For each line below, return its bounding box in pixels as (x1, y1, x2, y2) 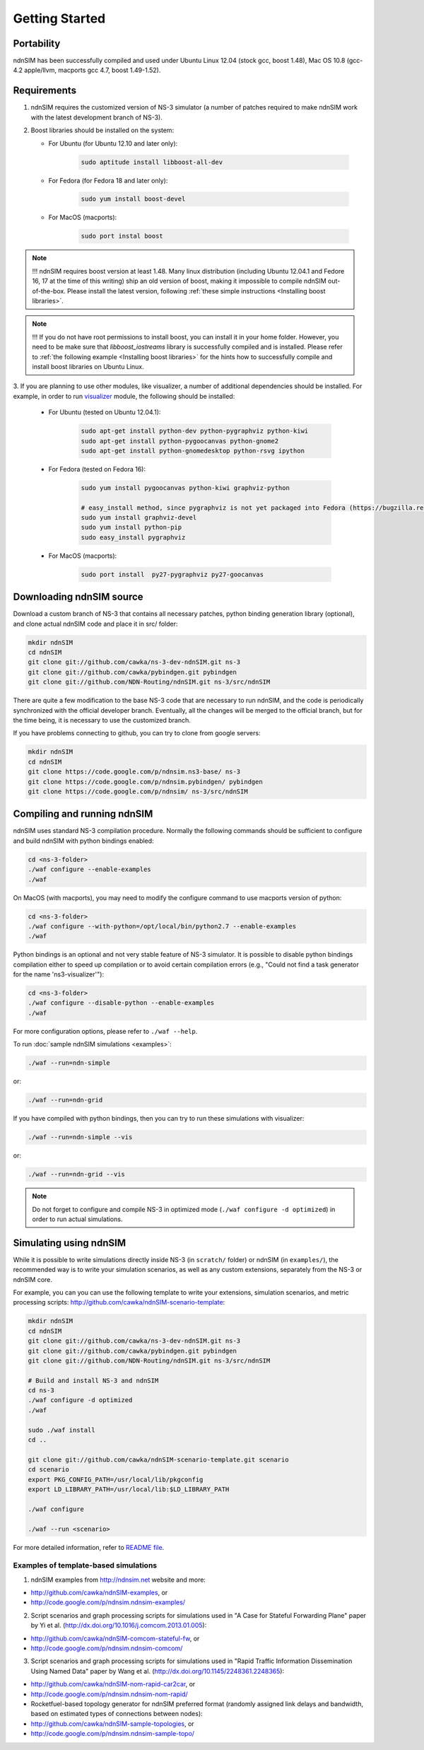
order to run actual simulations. (32, 1215, 123, 1223)
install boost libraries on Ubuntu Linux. (32, 362, 144, 371)
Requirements (13, 85, 77, 97)
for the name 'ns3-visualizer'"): (13, 970, 105, 979)
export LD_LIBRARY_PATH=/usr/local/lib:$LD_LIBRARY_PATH (28, 1485, 230, 1493)
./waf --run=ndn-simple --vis (28, 1133, 133, 1141)
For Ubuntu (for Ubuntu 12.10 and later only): (48, 139, 178, 148)
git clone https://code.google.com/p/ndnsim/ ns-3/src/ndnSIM (28, 787, 248, 795)
